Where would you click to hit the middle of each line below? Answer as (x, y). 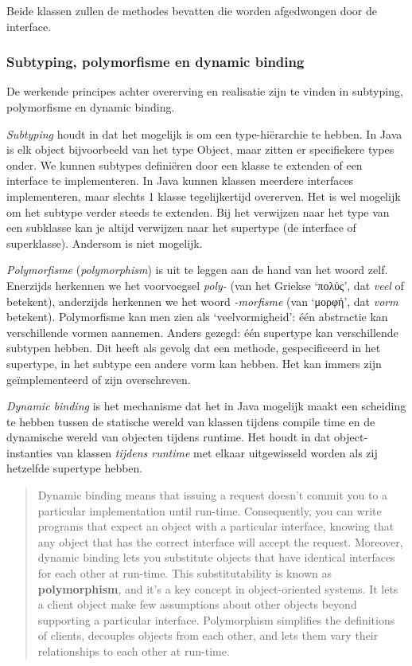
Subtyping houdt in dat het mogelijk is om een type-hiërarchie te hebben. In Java (204, 133)
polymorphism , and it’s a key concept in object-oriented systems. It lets (218, 588)
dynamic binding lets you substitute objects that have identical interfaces (216, 557)
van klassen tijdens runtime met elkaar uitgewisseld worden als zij (217, 452)
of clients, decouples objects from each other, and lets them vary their (208, 635)
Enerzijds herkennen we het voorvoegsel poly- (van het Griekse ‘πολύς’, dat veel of (205, 285)
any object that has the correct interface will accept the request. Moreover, (220, 541)
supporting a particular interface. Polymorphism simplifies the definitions (216, 619)
